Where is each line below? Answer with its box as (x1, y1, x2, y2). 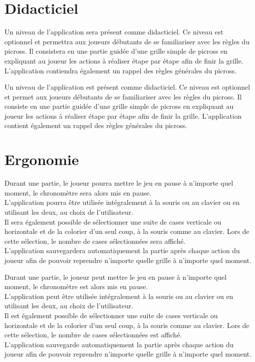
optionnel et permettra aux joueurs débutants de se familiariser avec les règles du (4, 36, 250, 46)
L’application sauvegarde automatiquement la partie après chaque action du (4, 339, 234, 349)
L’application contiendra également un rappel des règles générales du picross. (4, 65, 237, 75)
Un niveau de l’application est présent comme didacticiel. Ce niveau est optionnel (4, 82, 250, 92)
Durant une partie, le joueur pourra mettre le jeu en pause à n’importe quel (4, 178, 233, 188)
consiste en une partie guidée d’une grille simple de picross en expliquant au (4, 101, 234, 111)
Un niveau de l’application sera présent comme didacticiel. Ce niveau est (4, 27, 223, 37)
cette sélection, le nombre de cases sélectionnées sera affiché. (4, 235, 186, 246)
